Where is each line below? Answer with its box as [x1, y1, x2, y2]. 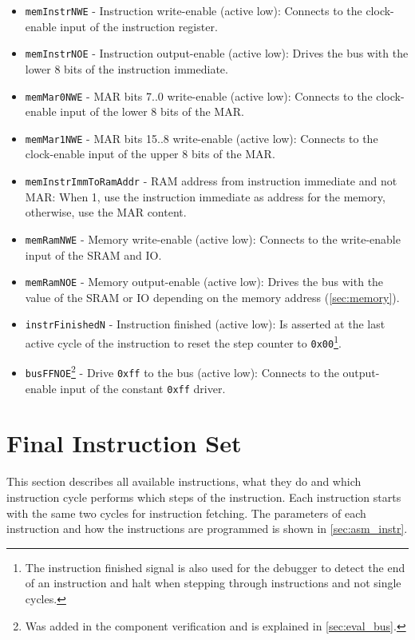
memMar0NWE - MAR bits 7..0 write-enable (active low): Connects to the [25, 87, 373, 104]
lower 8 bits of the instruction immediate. [25, 60, 228, 77]
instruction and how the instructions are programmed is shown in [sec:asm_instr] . [6, 520, 408, 537]
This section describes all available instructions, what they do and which [6, 473, 362, 490]
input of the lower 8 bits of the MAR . [60, 103, 244, 120]
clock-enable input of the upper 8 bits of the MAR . [25, 145, 275, 162]
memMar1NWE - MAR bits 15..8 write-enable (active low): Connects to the [25, 129, 378, 146]
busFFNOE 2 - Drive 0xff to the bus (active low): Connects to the [25, 362, 339, 380]
